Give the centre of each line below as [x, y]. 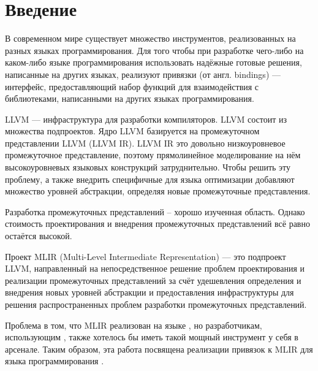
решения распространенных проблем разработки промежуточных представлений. [156, 304]
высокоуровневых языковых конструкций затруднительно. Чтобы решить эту [148, 167]
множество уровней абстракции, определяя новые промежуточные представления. [158, 191]
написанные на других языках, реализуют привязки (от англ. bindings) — [143, 74]
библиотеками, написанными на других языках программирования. [130, 98]
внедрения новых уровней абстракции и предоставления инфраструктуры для [150, 292]
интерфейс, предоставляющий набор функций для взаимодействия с [132, 86]
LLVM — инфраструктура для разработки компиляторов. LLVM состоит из [146, 119]
